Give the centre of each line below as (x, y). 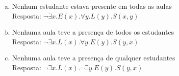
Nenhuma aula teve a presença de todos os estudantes (93, 32)
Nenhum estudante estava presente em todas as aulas (92, 6)
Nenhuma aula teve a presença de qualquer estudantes (93, 58)
